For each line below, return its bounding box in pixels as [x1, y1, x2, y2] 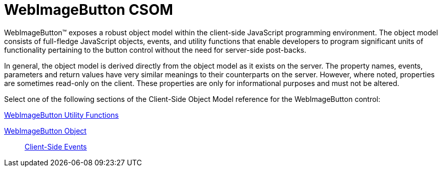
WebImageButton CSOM [4, 1, 173, 18]
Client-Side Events [25, 142, 87, 151]
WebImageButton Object [4, 126, 87, 135]
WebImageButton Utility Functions [4, 110, 119, 119]
